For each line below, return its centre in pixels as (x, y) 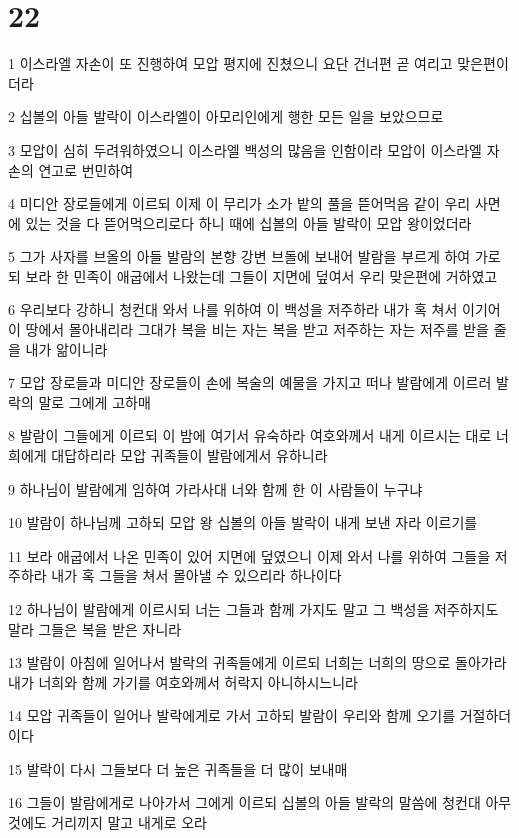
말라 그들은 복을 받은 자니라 (95, 628)
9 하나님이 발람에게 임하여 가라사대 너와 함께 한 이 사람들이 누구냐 (215, 488)
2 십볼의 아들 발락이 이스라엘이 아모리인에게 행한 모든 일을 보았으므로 (226, 116)
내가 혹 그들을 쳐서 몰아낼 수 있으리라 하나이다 (196, 575)
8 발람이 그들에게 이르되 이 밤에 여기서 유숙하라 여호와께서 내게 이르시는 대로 (250, 435)
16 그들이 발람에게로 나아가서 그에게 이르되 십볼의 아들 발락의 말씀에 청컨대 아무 (260, 802)
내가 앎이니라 (66, 348)
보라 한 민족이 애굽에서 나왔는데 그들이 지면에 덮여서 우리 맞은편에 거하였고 (261, 275)
